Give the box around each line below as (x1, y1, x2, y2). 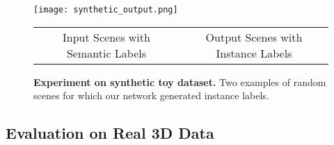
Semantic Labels (66, 44, 147, 61)
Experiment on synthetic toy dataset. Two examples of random (33, 74, 326, 89)
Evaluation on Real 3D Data (6, 122, 214, 144)
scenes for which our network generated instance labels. (33, 88, 269, 103)
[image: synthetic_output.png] (33, 5, 178, 15)
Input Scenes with (63, 28, 150, 45)
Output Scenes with (205, 28, 303, 45)
